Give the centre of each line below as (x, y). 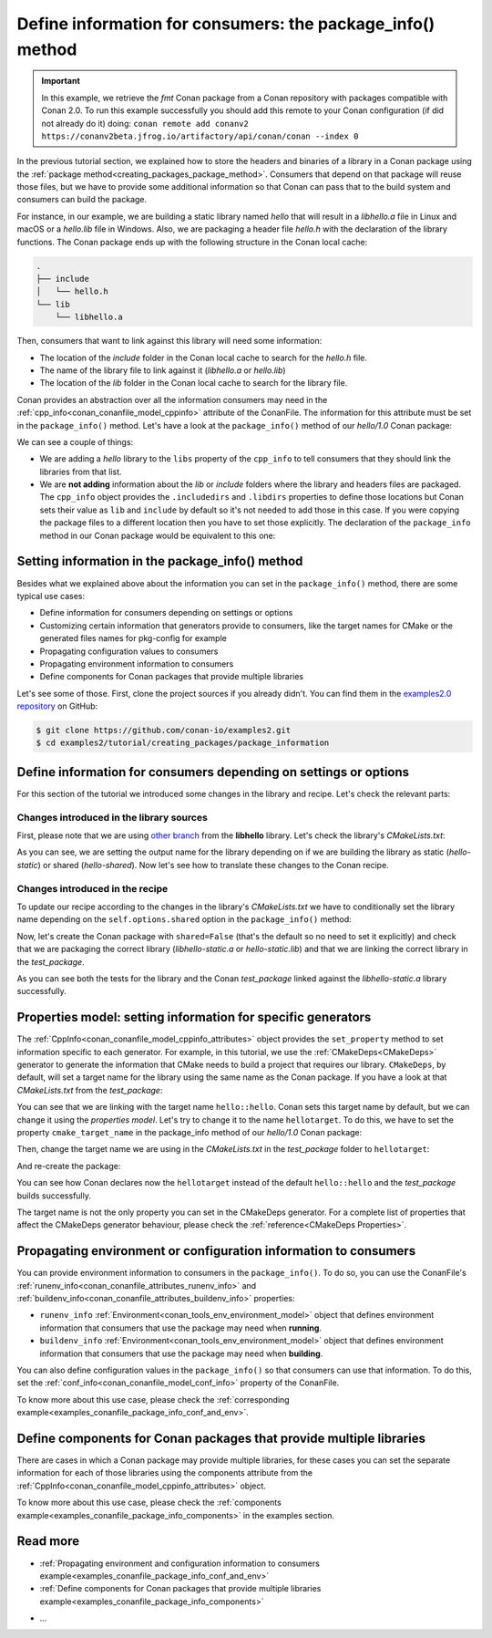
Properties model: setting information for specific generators (194, 1017)
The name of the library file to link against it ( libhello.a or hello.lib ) (163, 370)
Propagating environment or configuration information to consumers (216, 1251)
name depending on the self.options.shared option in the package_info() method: (184, 919)
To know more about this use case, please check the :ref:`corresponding (154, 1399)
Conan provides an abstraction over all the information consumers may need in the (172, 399)
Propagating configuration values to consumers (129, 651)
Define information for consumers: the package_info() (226, 24)
